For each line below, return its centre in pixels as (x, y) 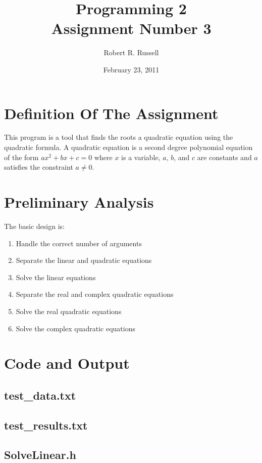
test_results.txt (46, 425)
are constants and (224, 157)
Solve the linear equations (56, 277)
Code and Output (67, 363)
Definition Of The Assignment (111, 113)
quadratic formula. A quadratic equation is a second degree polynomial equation (128, 147)
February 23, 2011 (131, 69)
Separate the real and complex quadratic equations (95, 294)
